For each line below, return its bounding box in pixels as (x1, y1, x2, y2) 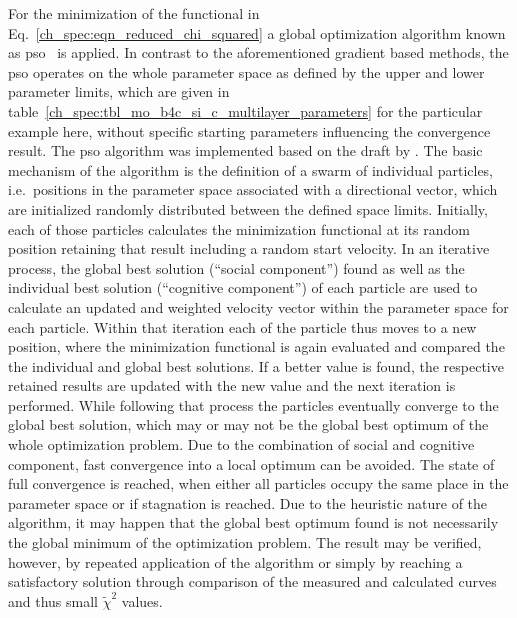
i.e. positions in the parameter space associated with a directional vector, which (8, 179, 498, 200)
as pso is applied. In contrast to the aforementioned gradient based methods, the (8, 42, 509, 63)
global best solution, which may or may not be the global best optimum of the (8, 414, 489, 435)
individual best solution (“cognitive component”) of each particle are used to (8, 277, 478, 298)
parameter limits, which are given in (8, 81, 230, 102)
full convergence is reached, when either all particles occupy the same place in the (8, 473, 509, 494)
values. (121, 590, 163, 611)
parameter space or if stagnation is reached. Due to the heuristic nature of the (8, 492, 488, 513)
